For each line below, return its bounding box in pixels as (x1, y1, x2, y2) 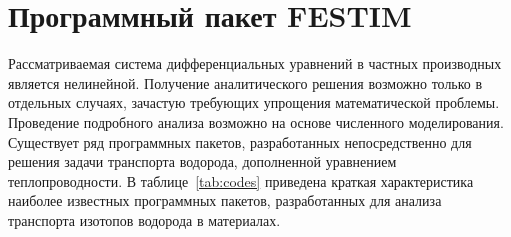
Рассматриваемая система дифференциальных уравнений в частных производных (8, 53, 502, 74)
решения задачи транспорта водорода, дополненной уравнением (8, 151, 397, 172)
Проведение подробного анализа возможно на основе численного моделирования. (8, 111, 504, 132)
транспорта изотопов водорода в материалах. (8, 209, 281, 230)
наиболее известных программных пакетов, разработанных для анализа (8, 190, 442, 211)
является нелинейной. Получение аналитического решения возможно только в (8, 72, 483, 93)
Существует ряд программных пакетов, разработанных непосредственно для (8, 131, 472, 152)
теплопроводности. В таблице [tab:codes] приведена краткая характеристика (8, 170, 474, 191)
